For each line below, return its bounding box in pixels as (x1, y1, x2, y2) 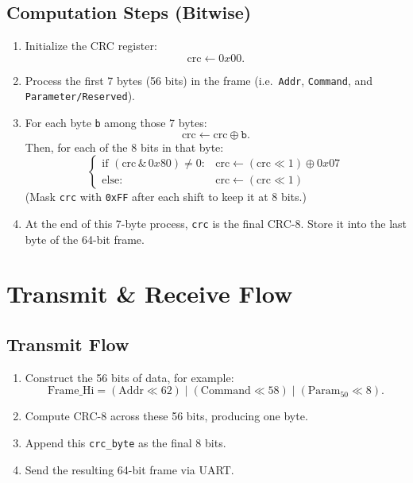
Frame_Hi (47, 385, 95, 397)
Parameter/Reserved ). (25, 87, 135, 104)
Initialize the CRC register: (25, 37, 157, 54)
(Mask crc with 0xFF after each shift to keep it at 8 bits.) (25, 188, 307, 205)
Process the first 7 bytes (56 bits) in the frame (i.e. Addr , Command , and (25, 71, 373, 88)
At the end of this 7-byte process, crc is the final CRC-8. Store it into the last (25, 215, 407, 232)
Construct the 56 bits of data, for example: (25, 369, 234, 385)
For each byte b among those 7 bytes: (25, 114, 207, 131)
